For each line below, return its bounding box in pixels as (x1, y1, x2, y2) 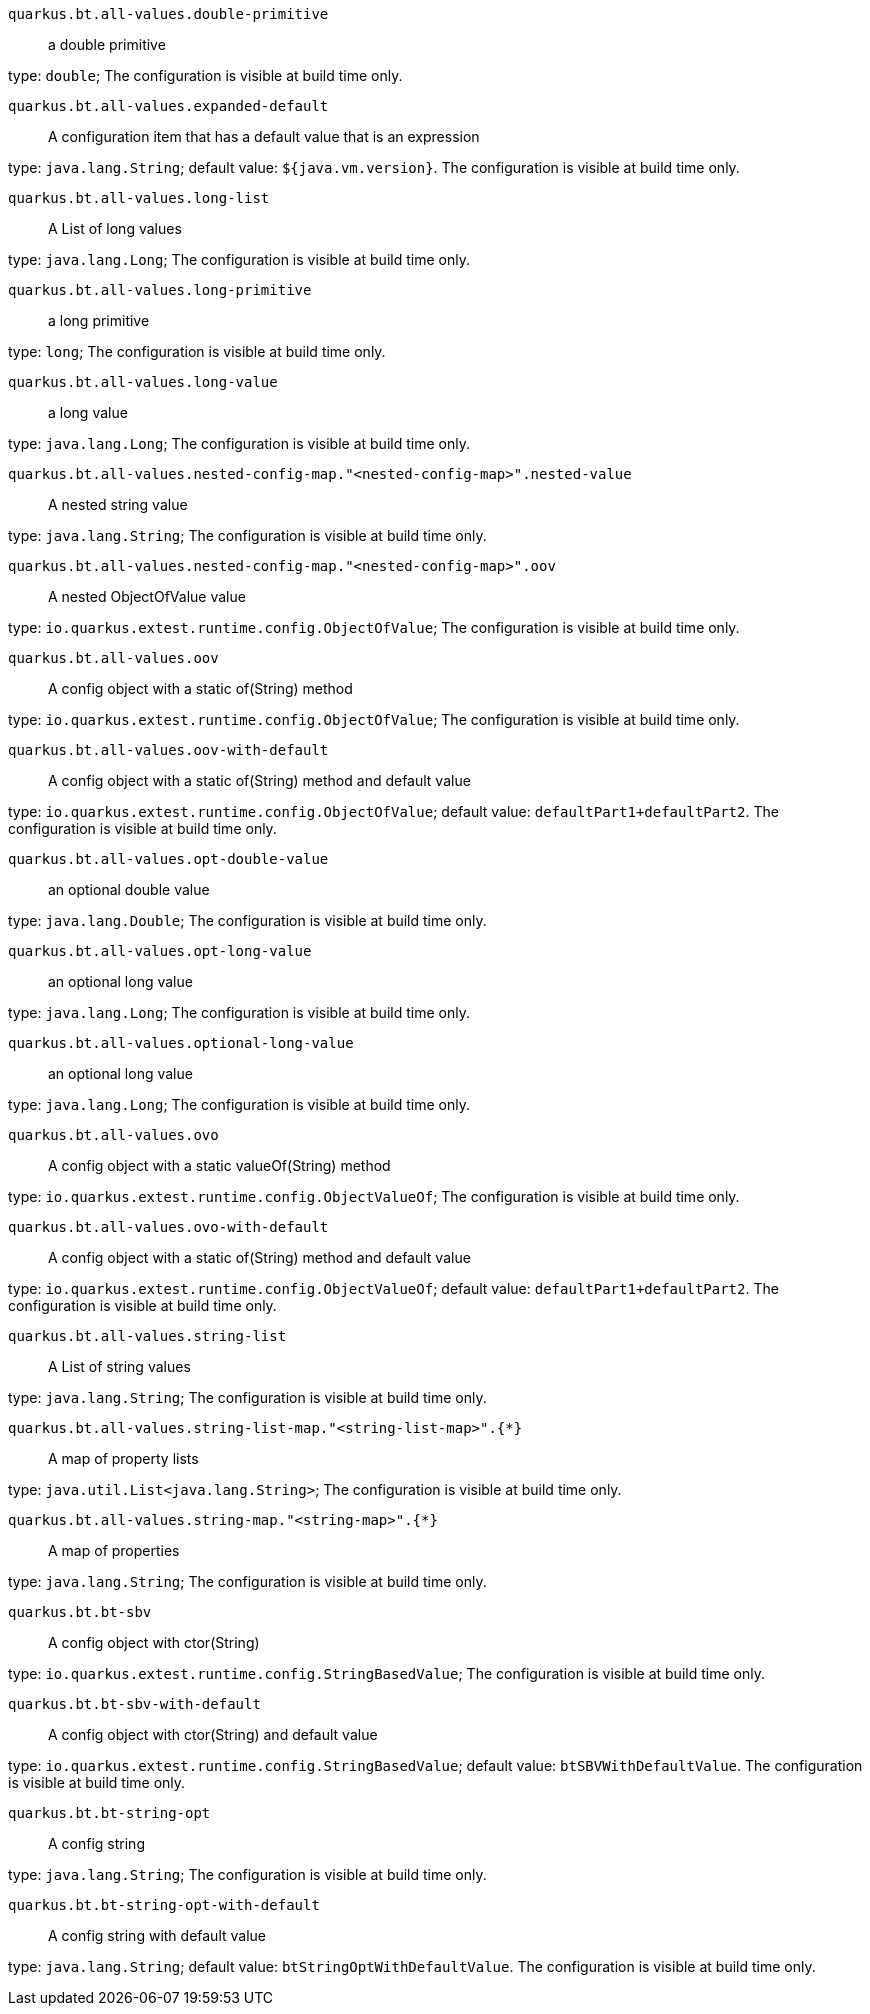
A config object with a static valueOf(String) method (48, 1157, 391, 1174)
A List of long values (48, 220, 182, 237)
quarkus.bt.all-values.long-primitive (8, 282, 312, 298)
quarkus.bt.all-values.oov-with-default (8, 742, 329, 758)
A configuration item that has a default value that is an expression (48, 128, 480, 145)
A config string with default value (48, 1927, 267, 1944)
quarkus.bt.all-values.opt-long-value (8, 943, 312, 959)
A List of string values (48, 1358, 191, 1375)
